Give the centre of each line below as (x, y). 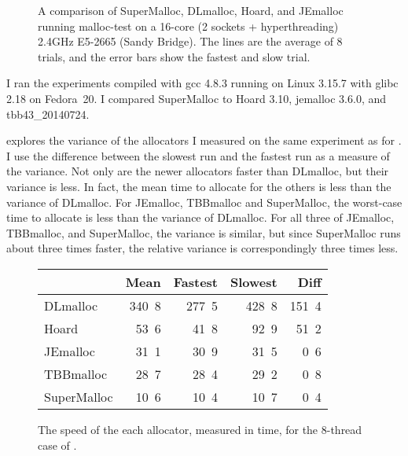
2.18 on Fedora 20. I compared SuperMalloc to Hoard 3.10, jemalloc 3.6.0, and (196, 98)
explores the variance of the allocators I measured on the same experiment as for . (204, 140)
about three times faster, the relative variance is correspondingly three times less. (202, 248)
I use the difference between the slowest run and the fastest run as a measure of (198, 155)
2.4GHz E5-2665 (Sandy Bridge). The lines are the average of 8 (190, 41)
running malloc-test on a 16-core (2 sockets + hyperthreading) (188, 26)
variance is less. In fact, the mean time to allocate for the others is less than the (199, 186)
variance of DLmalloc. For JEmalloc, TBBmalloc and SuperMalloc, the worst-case (204, 202)
